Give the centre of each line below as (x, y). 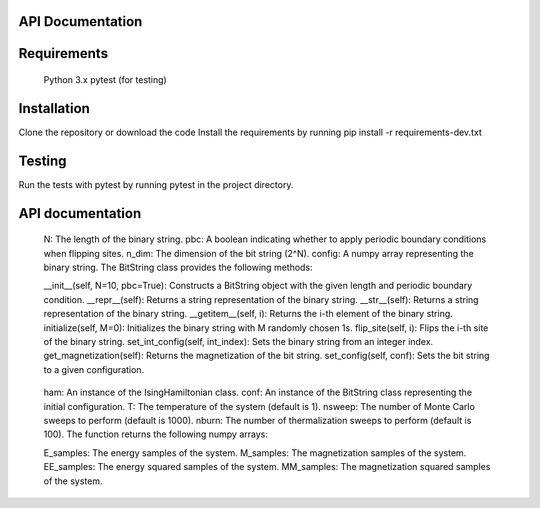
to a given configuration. (94, 369)
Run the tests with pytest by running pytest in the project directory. (156, 184)
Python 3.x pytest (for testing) (105, 80)
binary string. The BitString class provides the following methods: (178, 267)
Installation (54, 108)
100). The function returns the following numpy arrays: (156, 434)
